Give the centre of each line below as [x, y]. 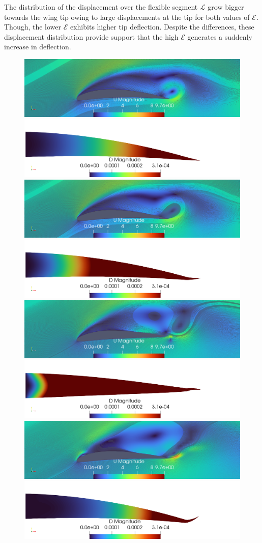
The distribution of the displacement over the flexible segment [101, 7]
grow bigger [226, 7]
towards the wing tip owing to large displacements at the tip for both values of [127, 17]
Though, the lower [33, 27]
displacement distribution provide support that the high [91, 36]
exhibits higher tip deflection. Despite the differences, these [162, 27]
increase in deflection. [38, 47]
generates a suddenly [220, 36]
